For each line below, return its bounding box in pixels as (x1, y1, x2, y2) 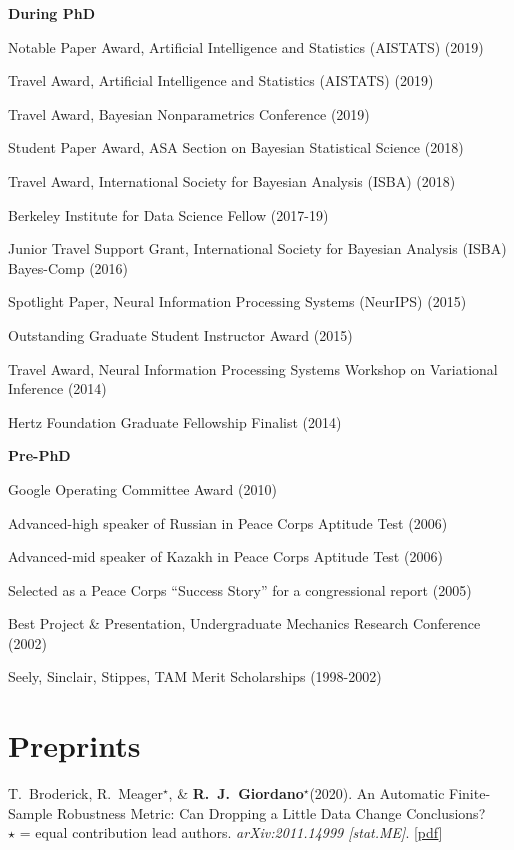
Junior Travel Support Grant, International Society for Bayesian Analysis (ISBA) (8, 238, 507, 259)
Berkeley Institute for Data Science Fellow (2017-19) (8, 204, 329, 225)
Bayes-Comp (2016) (8, 257, 129, 278)
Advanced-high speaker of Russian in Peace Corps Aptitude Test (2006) (8, 512, 448, 533)
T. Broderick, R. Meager (8, 783, 163, 804)
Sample (8, 802, 53, 823)
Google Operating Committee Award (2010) (8, 478, 277, 499)
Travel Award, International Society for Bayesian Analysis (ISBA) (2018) (8, 170, 456, 191)
